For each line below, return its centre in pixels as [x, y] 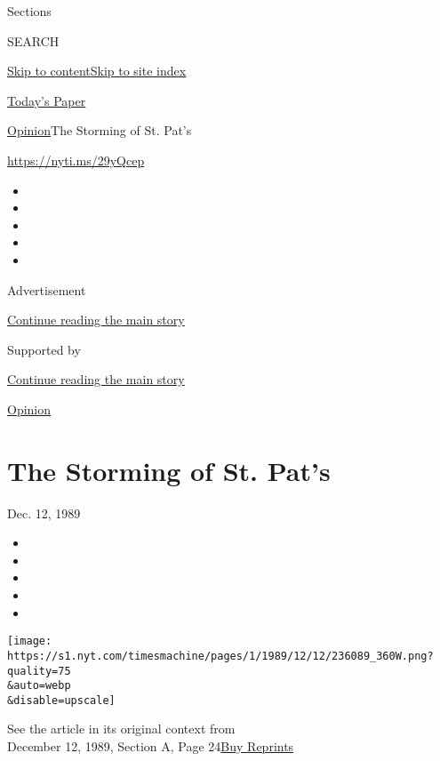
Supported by [44, 349]
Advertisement [47, 289]
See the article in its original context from [121, 729]
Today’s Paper [47, 100]
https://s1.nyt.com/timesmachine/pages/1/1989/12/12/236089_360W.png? [220, 656]
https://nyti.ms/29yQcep [76, 160]
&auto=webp [39, 686]
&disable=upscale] [61, 700]
